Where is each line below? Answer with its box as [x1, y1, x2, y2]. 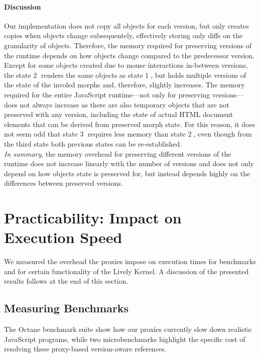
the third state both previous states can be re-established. [4, 138, 182, 149]
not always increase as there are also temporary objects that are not [20, 99, 229, 109]
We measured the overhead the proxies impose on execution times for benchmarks [4, 256, 256, 267]
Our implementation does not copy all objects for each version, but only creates [4, 20, 249, 31]
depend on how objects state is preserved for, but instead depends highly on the [4, 168, 250, 178]
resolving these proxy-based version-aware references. [4, 343, 167, 354]
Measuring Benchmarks [4, 300, 129, 316]
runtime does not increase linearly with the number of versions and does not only [4, 158, 254, 169]
